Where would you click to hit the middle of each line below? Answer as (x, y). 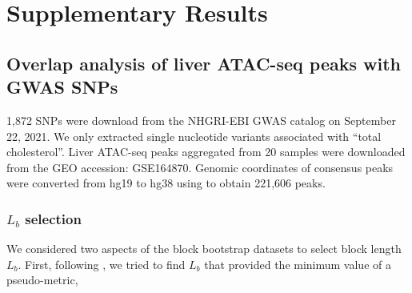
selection (53, 218)
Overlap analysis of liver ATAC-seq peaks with (204, 63)
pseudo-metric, (42, 280)
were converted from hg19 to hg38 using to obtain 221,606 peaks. (166, 183)
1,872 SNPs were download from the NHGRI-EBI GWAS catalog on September (201, 120)
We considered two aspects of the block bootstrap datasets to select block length (204, 249)
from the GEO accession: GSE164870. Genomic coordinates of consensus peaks (200, 167)
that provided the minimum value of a (298, 264)
